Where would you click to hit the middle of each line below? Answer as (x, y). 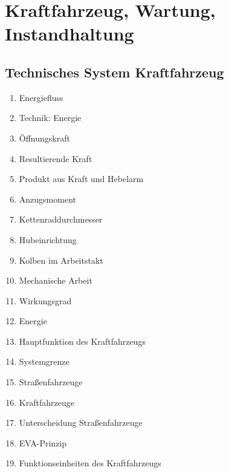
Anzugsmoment (47, 199)
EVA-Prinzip (43, 442)
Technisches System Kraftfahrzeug (114, 72)
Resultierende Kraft (56, 158)
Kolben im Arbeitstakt (61, 260)
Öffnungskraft (44, 138)
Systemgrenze (44, 361)
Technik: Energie (50, 118)
